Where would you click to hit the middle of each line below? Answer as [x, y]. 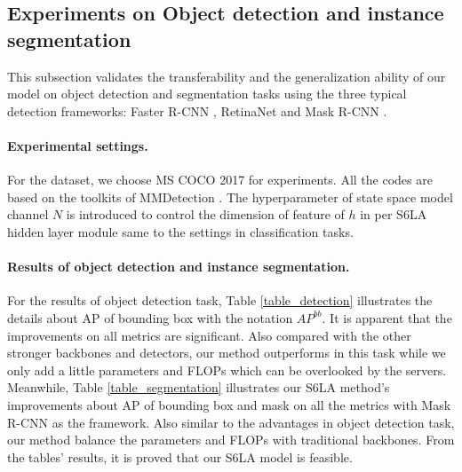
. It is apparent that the [387, 317]
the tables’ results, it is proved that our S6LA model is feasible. [180, 456]
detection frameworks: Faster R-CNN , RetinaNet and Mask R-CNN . [197, 110]
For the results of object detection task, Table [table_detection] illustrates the [220, 300]
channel [28, 214]
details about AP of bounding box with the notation [150, 317]
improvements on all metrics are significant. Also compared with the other [209, 335]
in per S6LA [394, 214]
